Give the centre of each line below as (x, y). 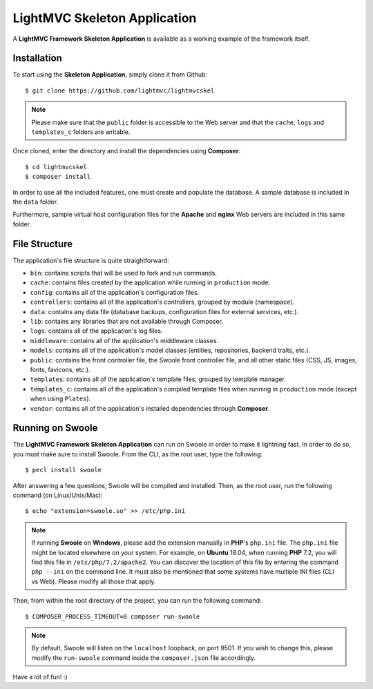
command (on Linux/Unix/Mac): (58, 495)
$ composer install (58, 177)
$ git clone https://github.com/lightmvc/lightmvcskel (120, 90)
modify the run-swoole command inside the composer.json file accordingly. (143, 658)
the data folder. (36, 202)
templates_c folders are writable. (81, 132)
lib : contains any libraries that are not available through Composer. (127, 321)
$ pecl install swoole (64, 470)
